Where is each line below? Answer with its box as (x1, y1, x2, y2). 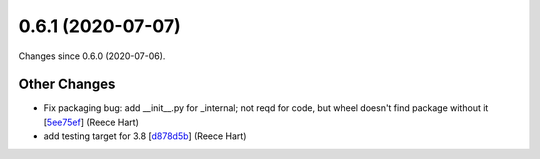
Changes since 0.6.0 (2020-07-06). (18, 50, 166, 62)
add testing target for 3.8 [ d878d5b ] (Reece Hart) (43, 130, 247, 142)
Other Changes (18, 76, 116, 93)
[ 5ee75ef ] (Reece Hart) (43, 116, 140, 128)
